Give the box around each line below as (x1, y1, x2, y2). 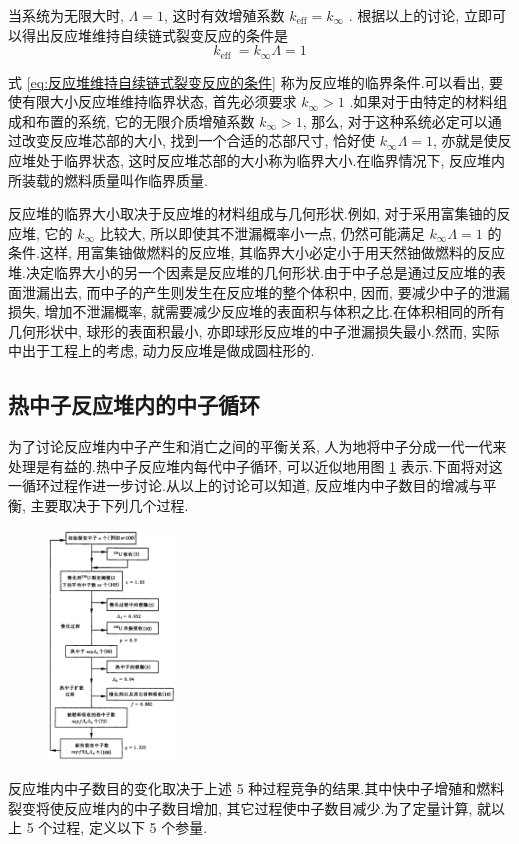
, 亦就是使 (433, 130, 498, 151)
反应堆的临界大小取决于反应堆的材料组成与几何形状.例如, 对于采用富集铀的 (8, 203, 497, 224)
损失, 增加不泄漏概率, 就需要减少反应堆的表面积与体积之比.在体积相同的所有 (8, 301, 505, 322)
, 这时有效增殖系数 (163, 5, 285, 25)
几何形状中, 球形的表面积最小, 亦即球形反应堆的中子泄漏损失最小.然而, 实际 (8, 320, 500, 341)
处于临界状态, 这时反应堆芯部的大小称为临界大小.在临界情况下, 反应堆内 (35, 150, 505, 171)
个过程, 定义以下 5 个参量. (38, 817, 208, 838)
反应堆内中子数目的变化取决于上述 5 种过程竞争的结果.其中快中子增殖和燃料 (8, 778, 505, 799)
